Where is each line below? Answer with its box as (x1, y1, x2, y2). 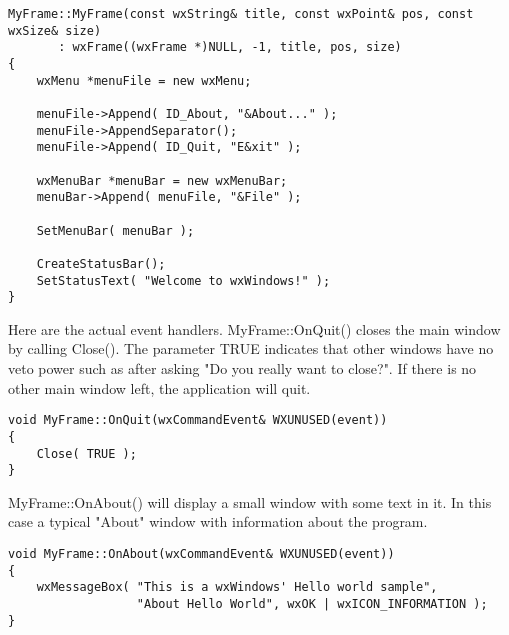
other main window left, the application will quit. (8, 377, 311, 398)
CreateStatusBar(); (36, 256, 166, 271)
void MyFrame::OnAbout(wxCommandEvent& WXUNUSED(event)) (8, 547, 395, 561)
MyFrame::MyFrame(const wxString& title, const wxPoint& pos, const (8, 7, 474, 21)
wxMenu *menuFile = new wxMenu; (36, 73, 252, 88)
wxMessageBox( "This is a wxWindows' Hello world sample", (36, 580, 438, 595)
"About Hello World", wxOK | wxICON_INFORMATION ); (136, 596, 488, 611)
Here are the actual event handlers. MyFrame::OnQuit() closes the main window (8, 318, 501, 339)
